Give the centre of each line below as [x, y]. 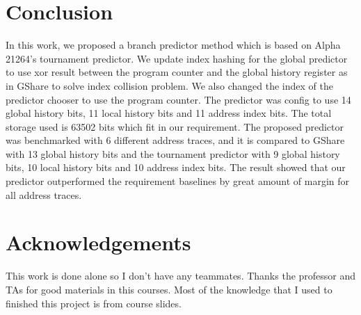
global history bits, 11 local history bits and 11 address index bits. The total [169, 113]
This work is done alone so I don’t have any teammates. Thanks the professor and [181, 276]
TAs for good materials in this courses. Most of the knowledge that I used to [169, 289]
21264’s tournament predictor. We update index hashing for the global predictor [177, 58]
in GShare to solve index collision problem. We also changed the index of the [169, 85]
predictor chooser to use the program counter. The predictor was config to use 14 [178, 99]
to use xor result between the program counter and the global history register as [177, 72]
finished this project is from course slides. [94, 303]
